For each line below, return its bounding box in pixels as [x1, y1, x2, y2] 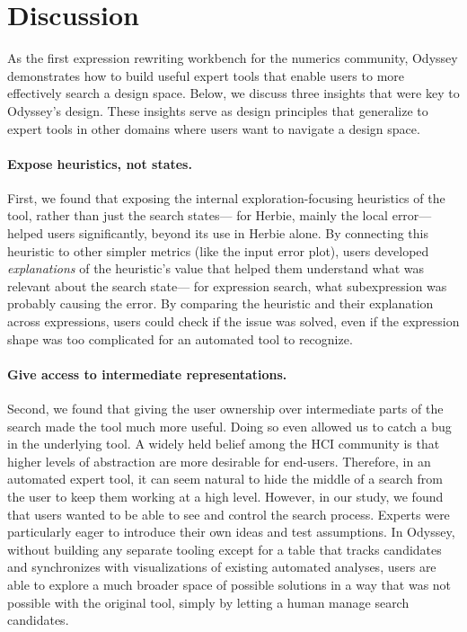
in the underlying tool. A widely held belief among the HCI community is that [7, 434, 440, 453]
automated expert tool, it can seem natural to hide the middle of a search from [7, 469, 443, 488]
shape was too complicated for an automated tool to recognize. [7, 329, 353, 348]
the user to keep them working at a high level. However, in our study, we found [7, 487, 444, 505]
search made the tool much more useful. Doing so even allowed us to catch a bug [7, 416, 452, 435]
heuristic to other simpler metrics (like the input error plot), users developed [7, 241, 429, 260]
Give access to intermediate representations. [7, 364, 287, 383]
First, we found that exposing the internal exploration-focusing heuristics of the [7, 188, 445, 207]
